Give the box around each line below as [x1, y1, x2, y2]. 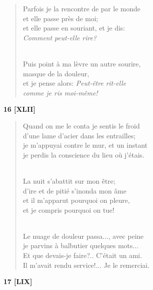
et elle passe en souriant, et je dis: [23, 23, 125, 33]
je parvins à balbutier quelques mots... [23, 240, 139, 251]
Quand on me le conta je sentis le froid [23, 120, 140, 130]
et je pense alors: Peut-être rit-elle [23, 78, 126, 88]
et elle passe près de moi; [23, 13, 98, 23]
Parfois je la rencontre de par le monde [23, 3, 141, 13]
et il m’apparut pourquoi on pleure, [23, 195, 130, 205]
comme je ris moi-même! [23, 87, 98, 97]
